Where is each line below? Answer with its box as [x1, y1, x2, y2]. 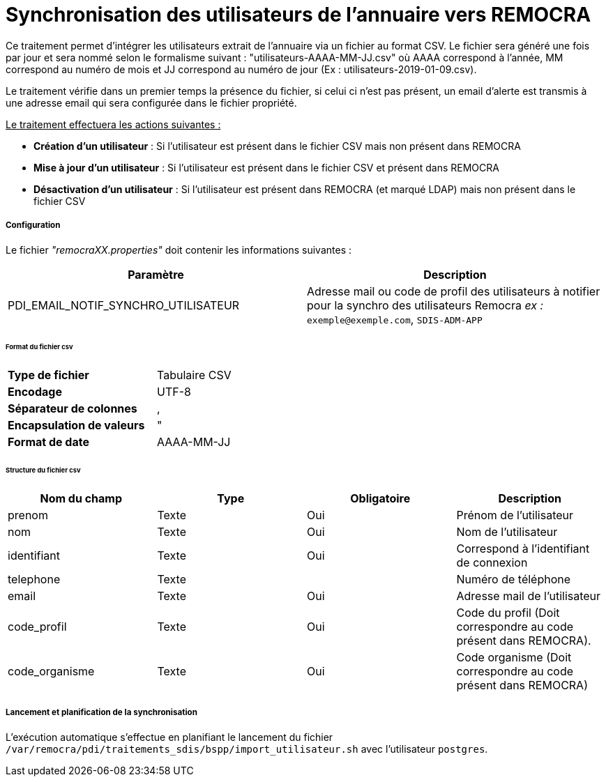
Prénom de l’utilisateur [456, 507, 574, 522]
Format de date [8, 435, 89, 450]
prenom [8, 507, 48, 522]
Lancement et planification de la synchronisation [6, 707, 197, 718]
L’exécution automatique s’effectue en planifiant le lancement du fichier [6, 730, 333, 743]
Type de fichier [8, 368, 89, 383]
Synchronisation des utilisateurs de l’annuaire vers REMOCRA [6, 3, 591, 26]
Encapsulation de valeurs [8, 418, 145, 433]
